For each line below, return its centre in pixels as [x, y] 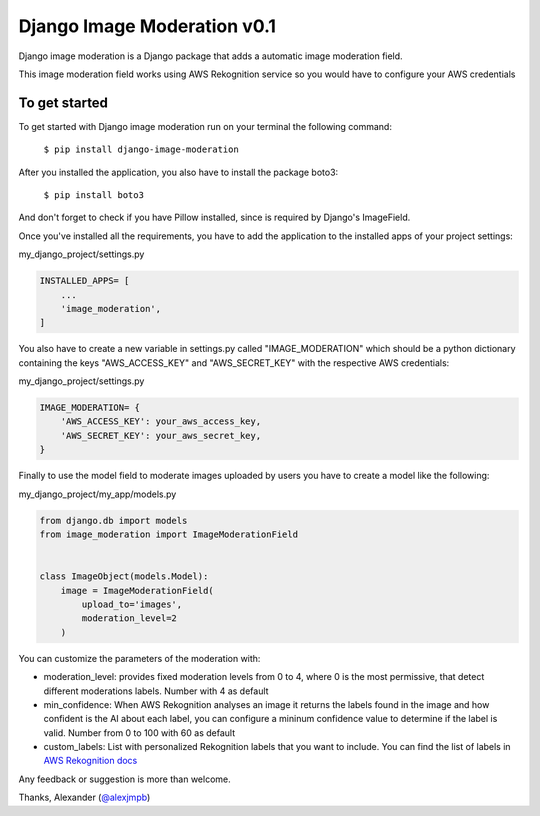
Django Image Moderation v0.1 [147, 26]
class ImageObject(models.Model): [124, 576]
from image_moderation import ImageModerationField [169, 534]
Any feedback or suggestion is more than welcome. [125, 779]
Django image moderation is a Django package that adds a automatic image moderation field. [211, 56]
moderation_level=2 [129, 618]
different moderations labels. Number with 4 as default [156, 691]
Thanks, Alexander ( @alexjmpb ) [84, 797]
